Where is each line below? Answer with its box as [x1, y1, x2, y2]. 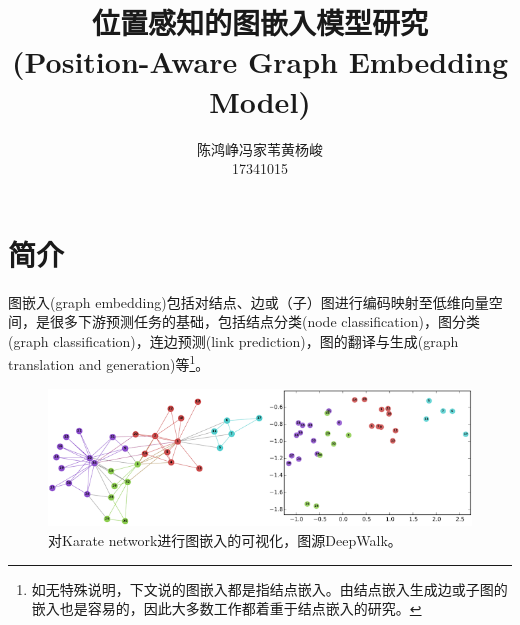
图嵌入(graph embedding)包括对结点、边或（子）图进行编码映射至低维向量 [8, 291, 489, 312]
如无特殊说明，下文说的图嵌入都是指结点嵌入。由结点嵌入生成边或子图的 [31, 578, 508, 599]
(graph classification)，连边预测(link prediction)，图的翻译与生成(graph [8, 330, 459, 351]
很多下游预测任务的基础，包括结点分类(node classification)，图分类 [49, 311, 480, 332]
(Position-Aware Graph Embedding [11, 41, 509, 82]
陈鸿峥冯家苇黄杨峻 [197, 138, 323, 159]
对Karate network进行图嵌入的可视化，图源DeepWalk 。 [48, 530, 402, 551]
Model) [209, 80, 311, 121]
